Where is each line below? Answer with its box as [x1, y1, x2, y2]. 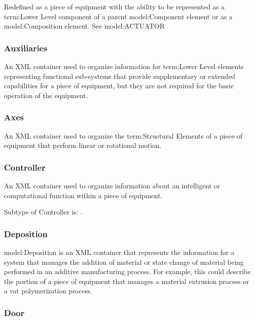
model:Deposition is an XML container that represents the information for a [4, 247, 235, 257]
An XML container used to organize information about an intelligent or [4, 180, 220, 190]
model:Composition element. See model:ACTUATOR [4, 21, 165, 31]
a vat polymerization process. [4, 285, 93, 296]
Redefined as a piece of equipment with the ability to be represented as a [4, 1, 225, 11]
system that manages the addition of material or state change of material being [4, 256, 244, 267]
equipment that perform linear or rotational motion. [4, 140, 162, 150]
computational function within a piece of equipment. [4, 190, 163, 200]
